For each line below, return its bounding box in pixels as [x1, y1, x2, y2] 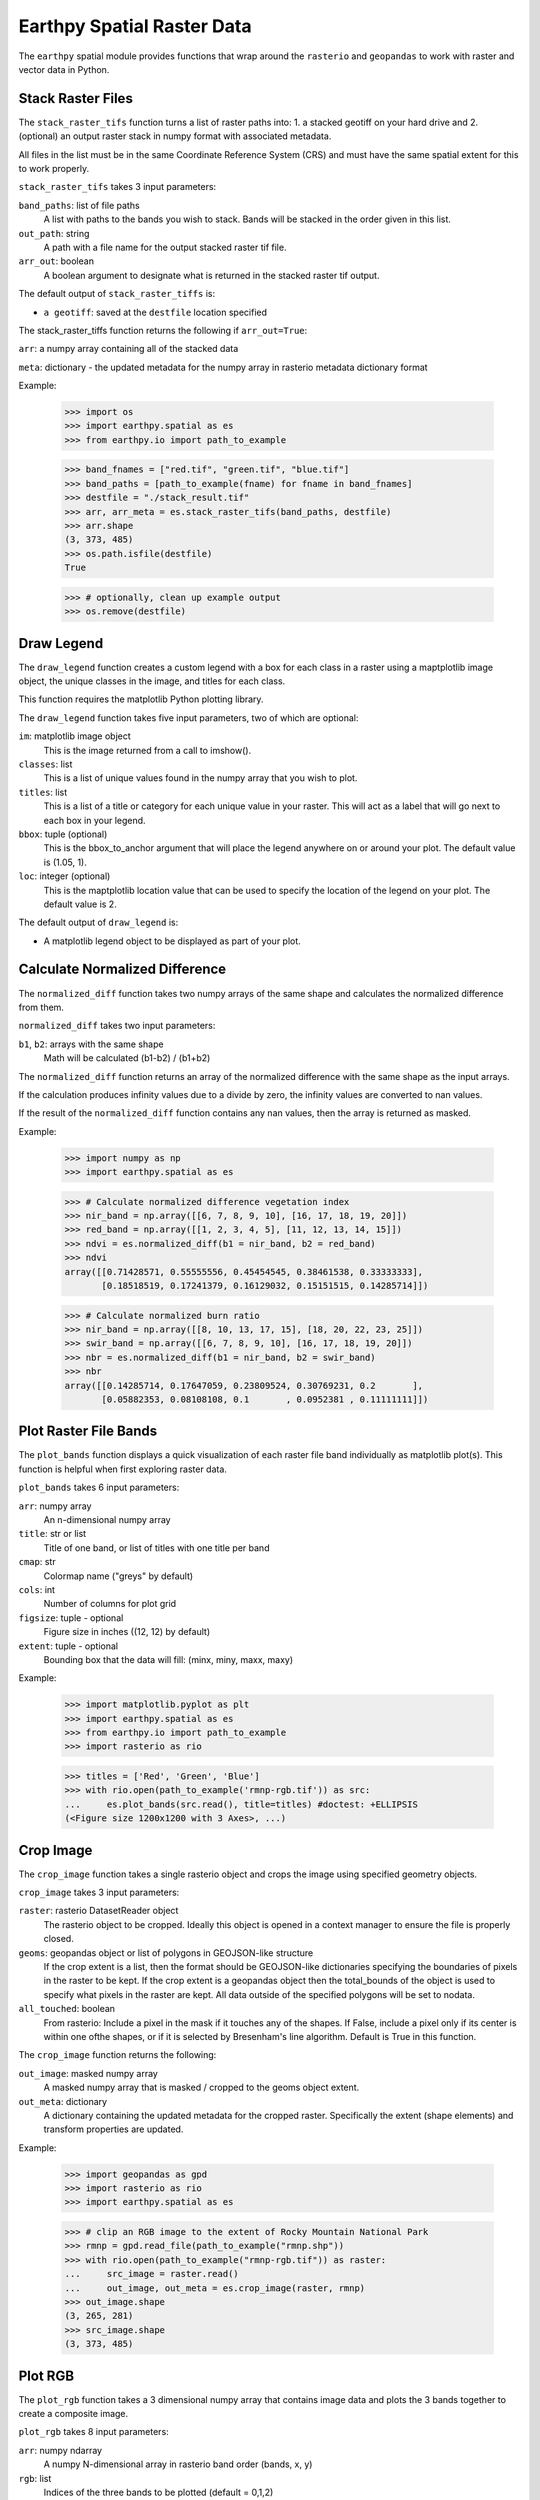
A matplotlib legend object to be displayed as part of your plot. [43, 935, 302, 947]
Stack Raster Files [18, 90, 134, 107]
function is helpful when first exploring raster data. [18, 1463, 227, 1475]
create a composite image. [18, 2408, 129, 2420]
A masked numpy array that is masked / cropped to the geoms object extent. [43, 2081, 360, 2094]
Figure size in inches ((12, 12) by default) [43, 1626, 211, 1638]
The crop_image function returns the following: [18, 2049, 217, 2061]
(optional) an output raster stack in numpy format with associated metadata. [18, 130, 332, 142]
